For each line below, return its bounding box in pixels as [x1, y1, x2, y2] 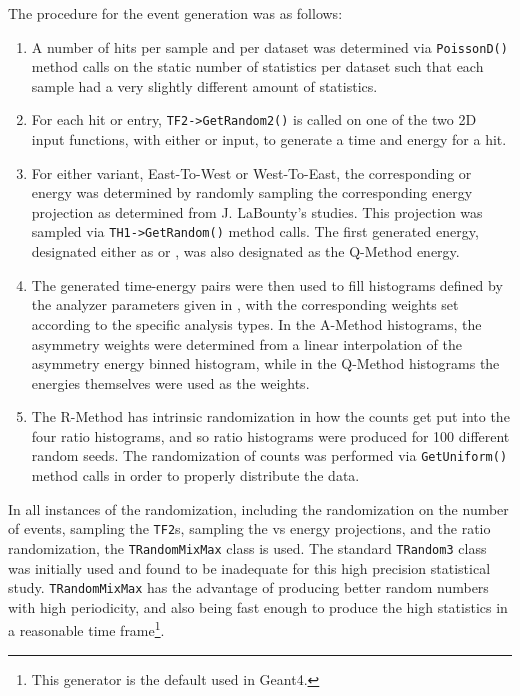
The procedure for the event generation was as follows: [8, 3, 343, 23]
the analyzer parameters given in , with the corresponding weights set [31, 294, 459, 315]
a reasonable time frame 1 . [8, 617, 165, 641]
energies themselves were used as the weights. [31, 372, 310, 393]
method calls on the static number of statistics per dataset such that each [31, 56, 484, 77]
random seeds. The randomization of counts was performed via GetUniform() [31, 445, 508, 466]
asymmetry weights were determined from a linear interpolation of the [31, 333, 462, 354]
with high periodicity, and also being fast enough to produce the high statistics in [8, 596, 508, 617]
